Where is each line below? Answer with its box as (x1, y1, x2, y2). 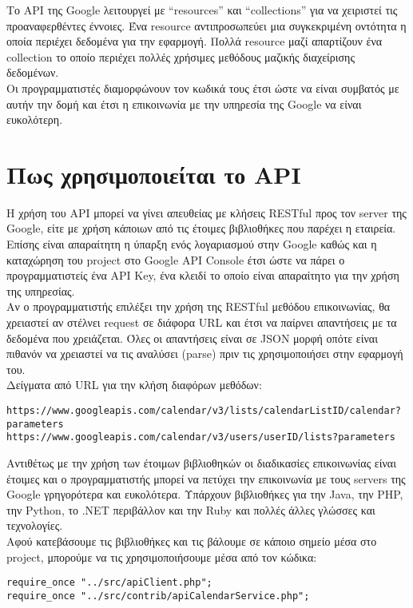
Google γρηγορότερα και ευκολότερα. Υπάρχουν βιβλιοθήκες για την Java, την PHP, (6, 486, 403, 503)
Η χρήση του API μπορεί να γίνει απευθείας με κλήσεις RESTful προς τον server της (6, 204, 407, 221)
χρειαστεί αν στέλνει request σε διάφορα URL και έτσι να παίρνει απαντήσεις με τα (6, 314, 397, 331)
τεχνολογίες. (6, 517, 63, 534)
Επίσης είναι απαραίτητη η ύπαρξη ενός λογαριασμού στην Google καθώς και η (6, 236, 377, 252)
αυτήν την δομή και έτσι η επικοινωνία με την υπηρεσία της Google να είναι (6, 95, 362, 112)
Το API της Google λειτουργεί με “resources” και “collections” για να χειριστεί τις (6, 2, 398, 18)
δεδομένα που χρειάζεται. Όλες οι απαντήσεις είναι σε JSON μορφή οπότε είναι (6, 329, 378, 346)
